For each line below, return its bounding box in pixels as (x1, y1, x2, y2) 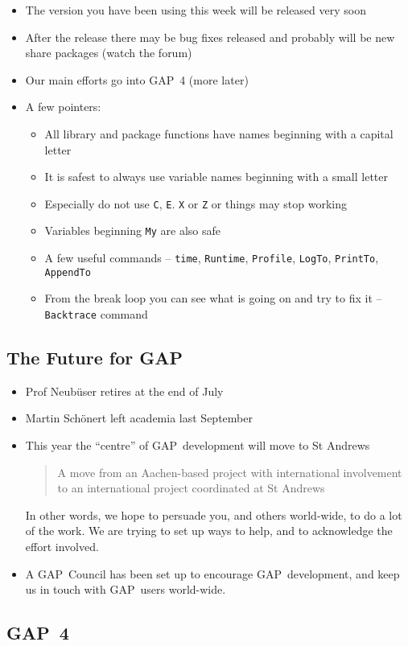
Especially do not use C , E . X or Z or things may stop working (44, 195, 348, 212)
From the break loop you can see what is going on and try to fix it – (44, 290, 382, 307)
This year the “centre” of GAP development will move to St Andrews (25, 437, 370, 454)
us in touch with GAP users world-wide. (25, 581, 226, 598)
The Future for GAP (6, 345, 183, 370)
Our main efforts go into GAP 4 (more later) (25, 71, 249, 88)
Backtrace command (44, 305, 148, 322)
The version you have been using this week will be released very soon (25, 2, 366, 18)
